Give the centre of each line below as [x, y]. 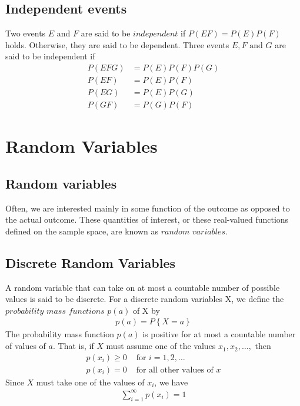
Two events [26, 33]
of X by [146, 310]
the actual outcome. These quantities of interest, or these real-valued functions [147, 219]
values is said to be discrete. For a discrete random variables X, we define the [145, 299]
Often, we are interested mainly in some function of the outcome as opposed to [148, 208]
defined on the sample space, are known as [82, 231]
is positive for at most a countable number [219, 334]
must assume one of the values [161, 346]
